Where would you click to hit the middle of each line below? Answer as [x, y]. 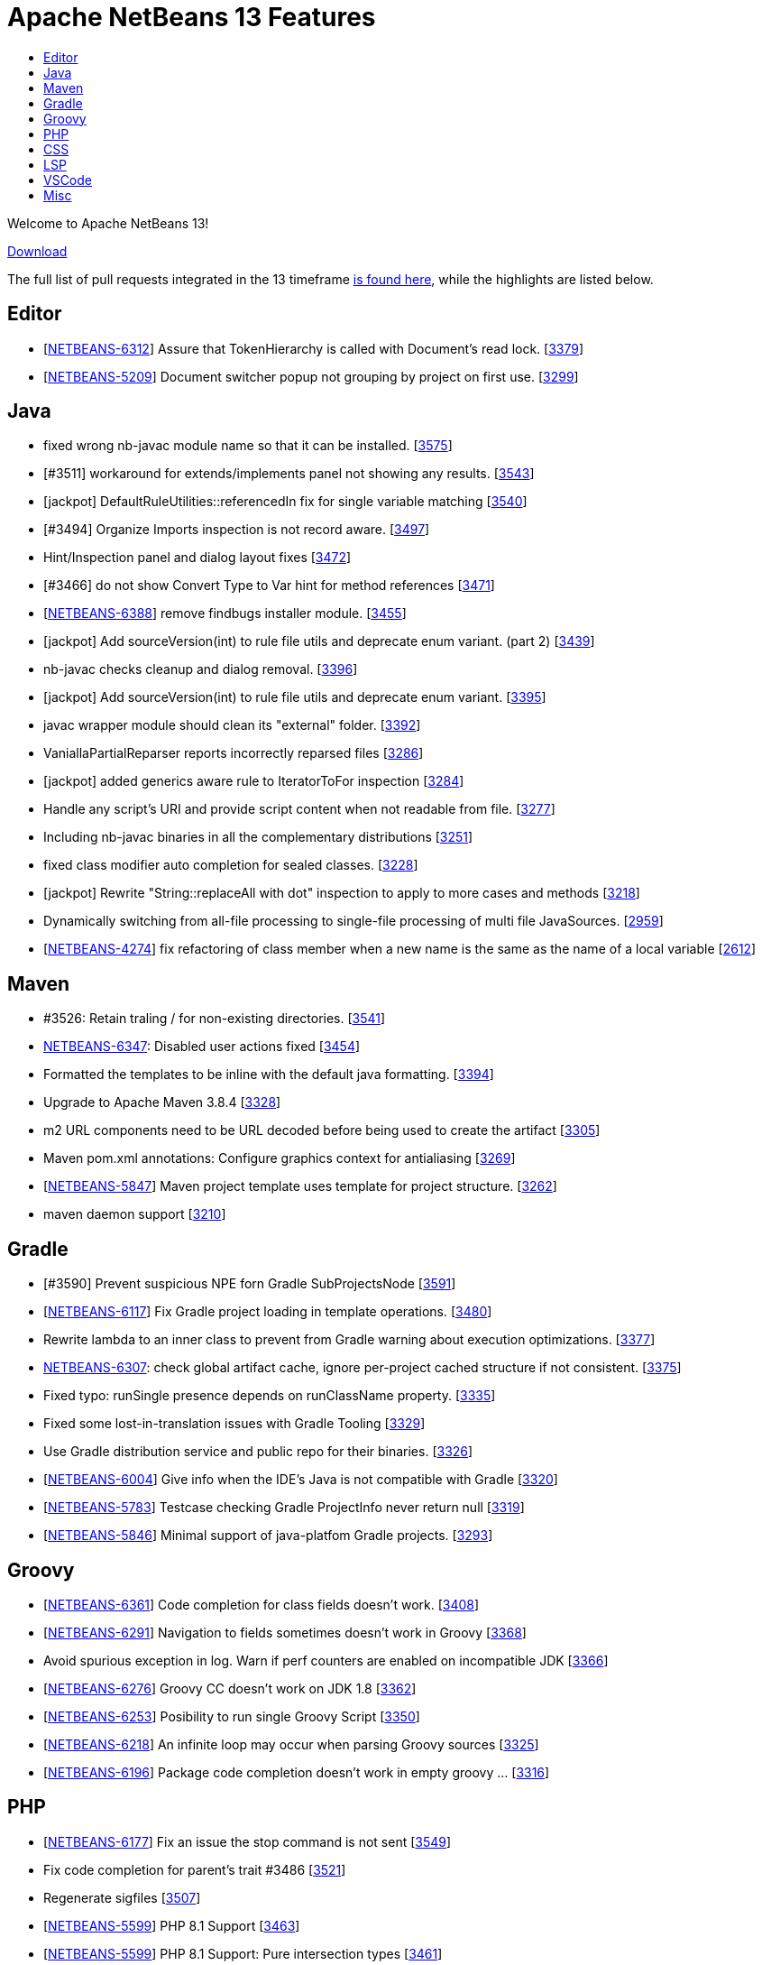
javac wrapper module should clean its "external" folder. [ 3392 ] [232, 725]
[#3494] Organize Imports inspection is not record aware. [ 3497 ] [237, 530]
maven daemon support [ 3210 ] [135, 1214]
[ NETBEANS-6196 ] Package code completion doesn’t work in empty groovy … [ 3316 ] [297, 1772]
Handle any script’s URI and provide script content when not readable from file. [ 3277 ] [299, 809]
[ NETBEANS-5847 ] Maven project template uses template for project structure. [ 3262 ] [300, 1186]
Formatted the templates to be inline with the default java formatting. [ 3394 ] [269, 1075]
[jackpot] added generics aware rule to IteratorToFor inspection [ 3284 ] [254, 781]
